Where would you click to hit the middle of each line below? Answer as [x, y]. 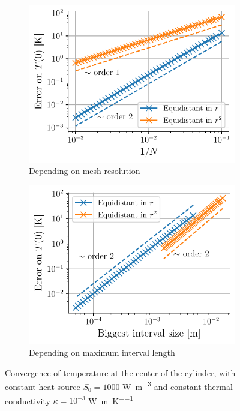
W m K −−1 [111, 400]
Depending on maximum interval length [102, 352]
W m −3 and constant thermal [178, 386]
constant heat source [43, 387]
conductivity [28, 400]
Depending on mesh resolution [85, 171]
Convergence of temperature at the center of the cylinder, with [120, 372]
